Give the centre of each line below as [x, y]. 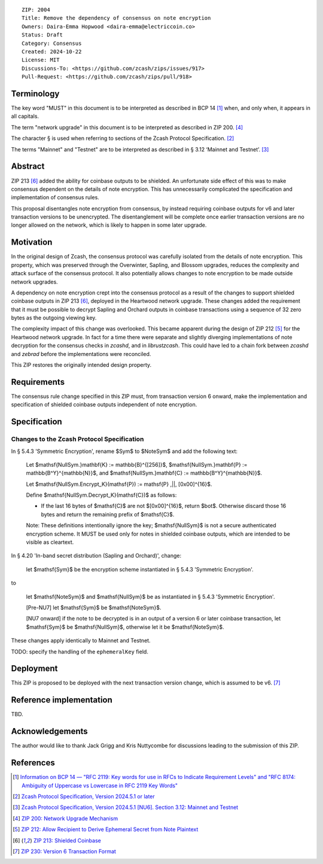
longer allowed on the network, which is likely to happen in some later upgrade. [109, 225]
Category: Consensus [52, 43]
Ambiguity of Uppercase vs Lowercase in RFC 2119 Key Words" [100, 785]
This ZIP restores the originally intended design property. [81, 365]
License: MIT [41, 60]
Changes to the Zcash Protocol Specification [77, 439]
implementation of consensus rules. [55, 197]
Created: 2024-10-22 [52, 51]
